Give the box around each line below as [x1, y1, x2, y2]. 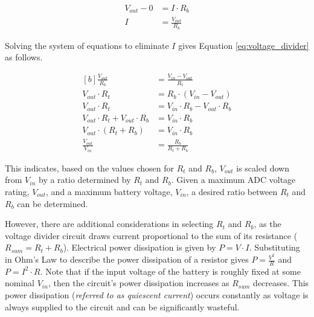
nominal [5, 277, 35, 289]
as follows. [5, 51, 43, 63]
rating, [5, 185, 30, 198]
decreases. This [253, 277, 309, 289]
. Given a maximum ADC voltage [171, 173, 296, 186]
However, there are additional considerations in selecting [5, 217, 214, 230]
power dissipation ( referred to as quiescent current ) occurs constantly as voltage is [5, 289, 309, 301]
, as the [254, 217, 281, 230]
